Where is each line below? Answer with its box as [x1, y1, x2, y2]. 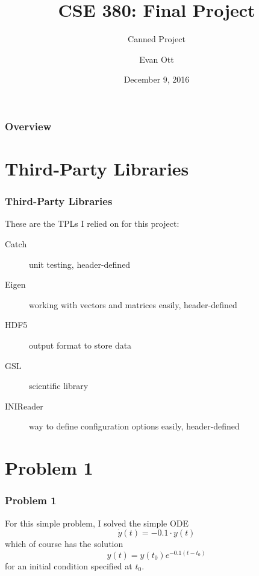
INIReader [5, 399, 43, 412]
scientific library [29, 379, 89, 392]
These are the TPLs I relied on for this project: [5, 217, 179, 230]
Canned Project [128, 33, 186, 45]
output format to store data [29, 338, 132, 351]
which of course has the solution [5, 537, 123, 550]
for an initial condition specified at [5, 559, 133, 572]
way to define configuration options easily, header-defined [29, 420, 240, 432]
